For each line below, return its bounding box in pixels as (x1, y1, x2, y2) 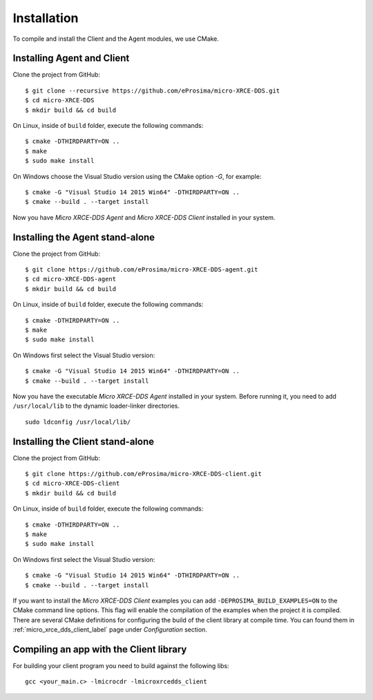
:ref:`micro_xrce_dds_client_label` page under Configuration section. (12, 625, 207, 634)
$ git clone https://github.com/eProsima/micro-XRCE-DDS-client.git (25, 470, 262, 478)
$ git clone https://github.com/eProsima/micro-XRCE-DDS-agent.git (25, 266, 258, 274)
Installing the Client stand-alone (12, 435, 155, 447)
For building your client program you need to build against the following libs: (12, 662, 229, 670)
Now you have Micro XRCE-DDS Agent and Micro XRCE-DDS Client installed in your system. (12, 213, 276, 221)
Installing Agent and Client (12, 53, 130, 64)
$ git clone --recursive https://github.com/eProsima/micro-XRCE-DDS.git (25, 86, 280, 95)
